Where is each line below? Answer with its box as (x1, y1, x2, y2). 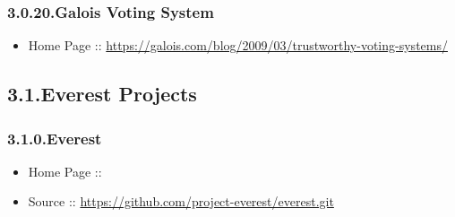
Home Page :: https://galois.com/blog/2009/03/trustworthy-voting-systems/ (28, 36, 448, 55)
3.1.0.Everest (7, 126, 102, 149)
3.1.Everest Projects (7, 80, 197, 108)
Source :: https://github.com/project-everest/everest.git (28, 192, 334, 211)
